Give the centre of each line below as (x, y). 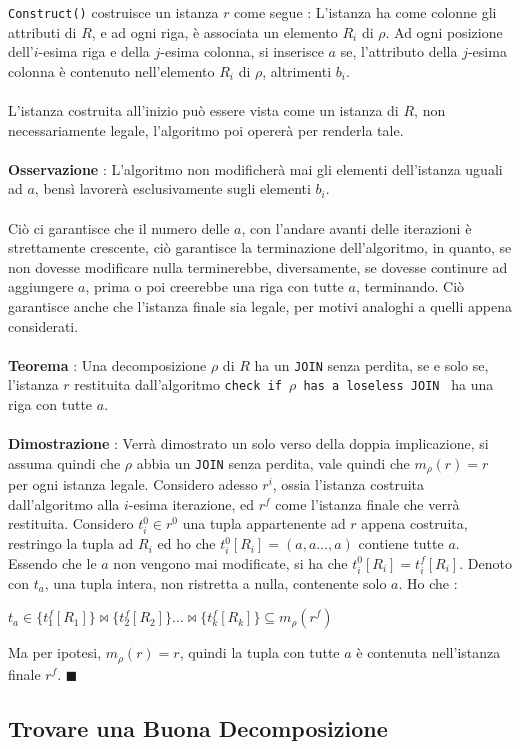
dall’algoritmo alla (64, 503)
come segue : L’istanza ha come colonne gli (365, 12)
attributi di (42, 31)
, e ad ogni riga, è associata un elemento (214, 31)
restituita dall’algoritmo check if (178, 384)
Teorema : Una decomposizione (107, 364)
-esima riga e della (94, 51)
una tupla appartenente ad (264, 523)
